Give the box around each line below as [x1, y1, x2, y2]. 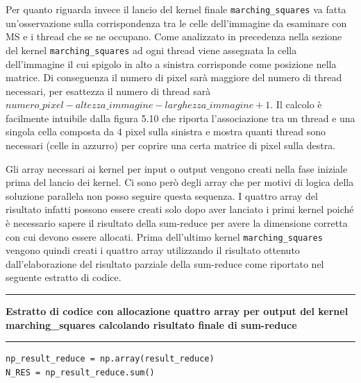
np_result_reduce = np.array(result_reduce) [6, 354, 215, 364]
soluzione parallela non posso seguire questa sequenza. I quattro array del [6, 188, 318, 203]
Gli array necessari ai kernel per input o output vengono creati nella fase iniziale [6, 161, 348, 176]
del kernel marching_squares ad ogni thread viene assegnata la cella [6, 42, 297, 57]
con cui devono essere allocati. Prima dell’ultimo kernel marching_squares [6, 229, 323, 244]
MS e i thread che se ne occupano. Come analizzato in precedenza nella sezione [6, 29, 342, 44]
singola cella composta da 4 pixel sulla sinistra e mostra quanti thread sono [6, 124, 326, 139]
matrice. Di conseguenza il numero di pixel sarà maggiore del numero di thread [6, 70, 342, 85]
